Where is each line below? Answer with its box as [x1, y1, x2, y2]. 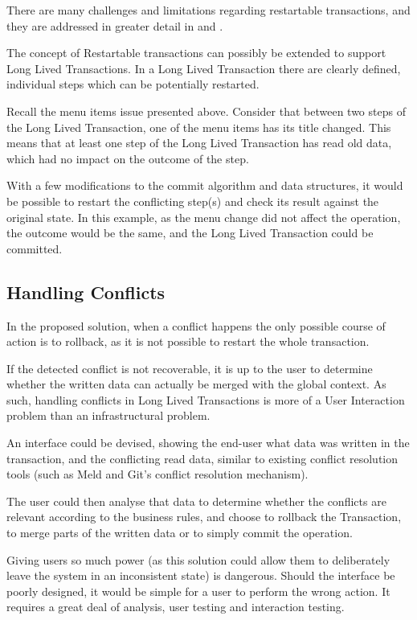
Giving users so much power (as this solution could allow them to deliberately [6, 551, 390, 568]
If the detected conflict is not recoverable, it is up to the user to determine [6, 359, 373, 376]
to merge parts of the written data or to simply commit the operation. [6, 524, 353, 541]
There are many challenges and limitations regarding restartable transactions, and [6, 2, 411, 18]
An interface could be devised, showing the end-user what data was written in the [6, 434, 410, 451]
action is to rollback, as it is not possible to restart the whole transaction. [6, 333, 370, 350]
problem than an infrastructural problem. [6, 407, 211, 424]
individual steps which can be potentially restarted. [6, 76, 260, 92]
